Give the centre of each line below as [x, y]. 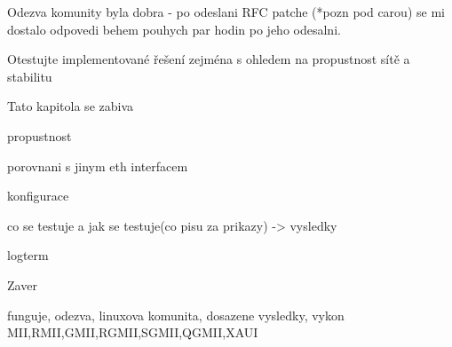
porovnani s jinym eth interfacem [98, 166]
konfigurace [38, 196]
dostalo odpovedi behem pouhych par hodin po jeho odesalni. [174, 29]
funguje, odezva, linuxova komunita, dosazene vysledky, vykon [176, 315]
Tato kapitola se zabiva [71, 106]
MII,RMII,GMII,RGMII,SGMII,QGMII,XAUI [133, 332]
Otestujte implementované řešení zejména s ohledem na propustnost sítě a [209, 59]
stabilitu [30, 76]
